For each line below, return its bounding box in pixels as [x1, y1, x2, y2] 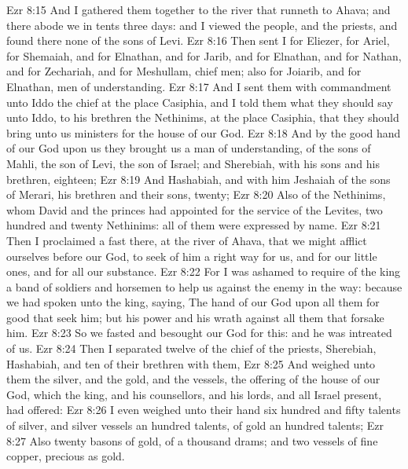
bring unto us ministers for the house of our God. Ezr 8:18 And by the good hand [6, 124, 401, 141]
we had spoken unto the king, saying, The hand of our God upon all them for [6, 294, 380, 310]
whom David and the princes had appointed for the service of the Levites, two [6, 201, 383, 218]
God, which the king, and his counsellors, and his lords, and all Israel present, [6, 386, 382, 402]
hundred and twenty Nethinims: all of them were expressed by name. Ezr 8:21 [6, 217, 381, 233]
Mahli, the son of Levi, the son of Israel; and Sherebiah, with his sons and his [6, 155, 380, 171]
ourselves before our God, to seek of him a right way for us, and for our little [6, 247, 377, 264]
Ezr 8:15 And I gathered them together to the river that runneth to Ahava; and [6, 2, 391, 17]
